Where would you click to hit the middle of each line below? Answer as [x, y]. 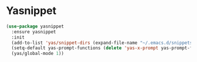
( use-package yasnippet [35, 26]
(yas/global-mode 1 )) [38, 54]
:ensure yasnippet [34, 32]
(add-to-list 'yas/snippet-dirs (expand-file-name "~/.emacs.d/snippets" [103, 43]
